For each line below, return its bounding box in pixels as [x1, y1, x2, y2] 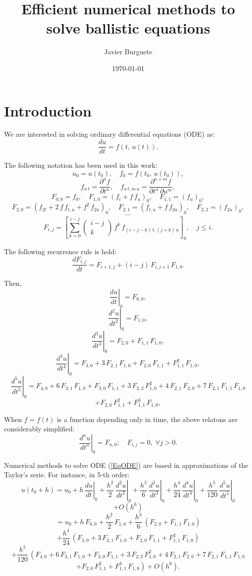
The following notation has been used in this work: [4, 160, 158, 170]
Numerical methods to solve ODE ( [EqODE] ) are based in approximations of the [4, 460, 249, 470]
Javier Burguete [104, 46, 152, 57]
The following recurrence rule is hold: [4, 246, 117, 257]
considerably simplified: [4, 423, 74, 434]
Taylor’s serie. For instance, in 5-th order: [4, 469, 130, 480]
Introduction [4, 100, 92, 120]
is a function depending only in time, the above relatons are [57, 414, 238, 424]
